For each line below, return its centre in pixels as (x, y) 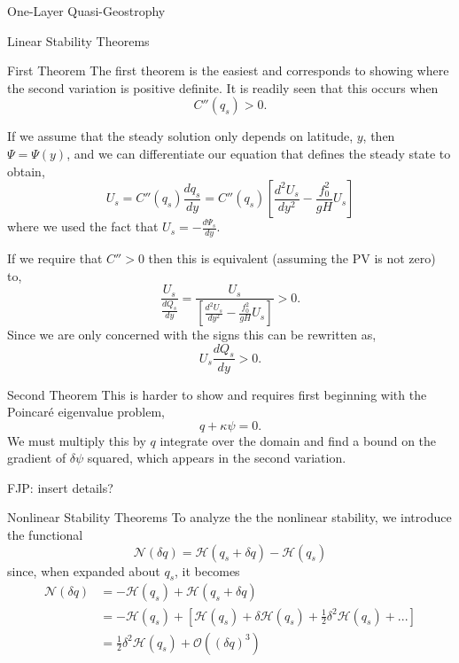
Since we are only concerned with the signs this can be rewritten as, (192, 335)
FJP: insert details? (60, 487)
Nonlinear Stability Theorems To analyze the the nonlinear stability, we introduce (229, 517)
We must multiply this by (77, 440)
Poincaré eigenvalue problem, (86, 412)
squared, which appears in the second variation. (217, 458)
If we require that (55, 257)
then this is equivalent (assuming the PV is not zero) (292, 257)
